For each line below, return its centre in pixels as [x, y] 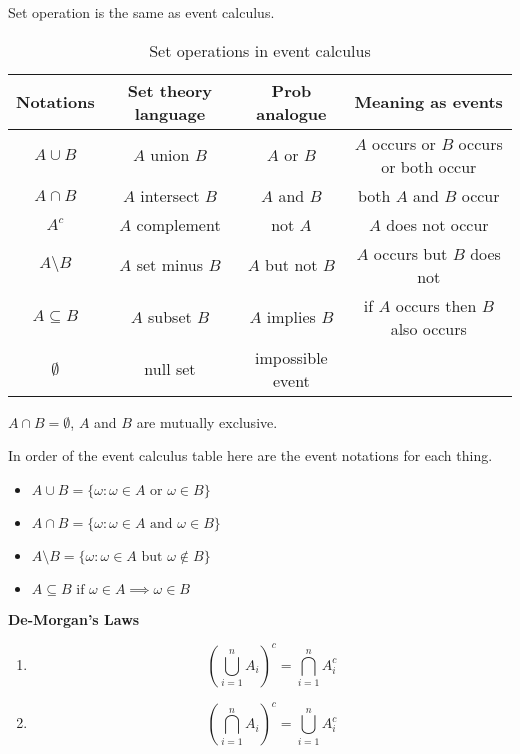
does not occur [437, 224]
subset [170, 317]
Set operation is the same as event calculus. [141, 12]
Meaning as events [428, 102]
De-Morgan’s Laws [74, 618]
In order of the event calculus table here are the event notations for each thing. [250, 455]
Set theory [170, 90]
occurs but [410, 253]
